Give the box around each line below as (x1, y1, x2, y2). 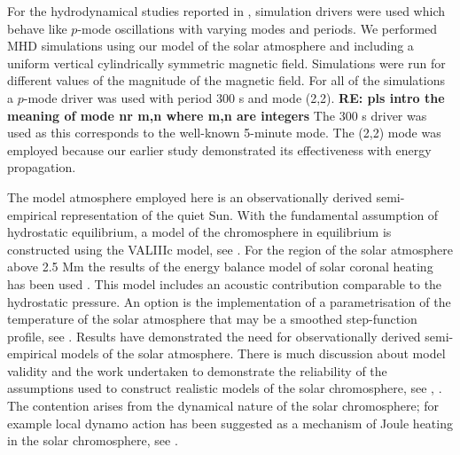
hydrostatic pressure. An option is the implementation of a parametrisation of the (7, 292, 451, 310)
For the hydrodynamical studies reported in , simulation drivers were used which (7, 2, 445, 20)
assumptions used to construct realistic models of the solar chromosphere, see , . (7, 379, 442, 397)
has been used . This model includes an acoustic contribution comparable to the (7, 274, 442, 293)
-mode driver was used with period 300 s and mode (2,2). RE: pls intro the (23, 88, 445, 106)
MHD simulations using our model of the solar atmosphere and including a (7, 36, 414, 55)
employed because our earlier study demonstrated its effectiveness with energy (7, 140, 432, 159)
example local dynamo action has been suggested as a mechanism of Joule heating (7, 413, 453, 432)
